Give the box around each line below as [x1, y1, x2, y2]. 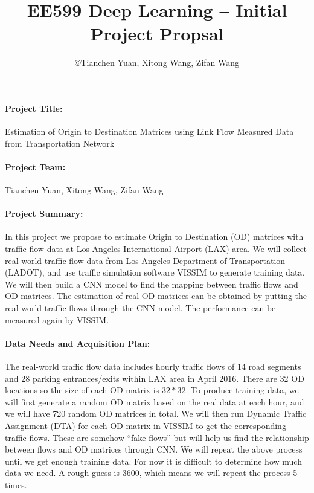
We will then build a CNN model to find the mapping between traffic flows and [5, 277, 298, 290]
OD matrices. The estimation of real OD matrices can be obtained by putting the [5, 289, 307, 302]
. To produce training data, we [185, 384, 299, 396]
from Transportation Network [5, 137, 115, 149]
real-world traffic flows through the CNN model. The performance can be [5, 301, 276, 314]
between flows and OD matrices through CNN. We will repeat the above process [5, 443, 303, 456]
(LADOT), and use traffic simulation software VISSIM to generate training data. [5, 266, 305, 279]
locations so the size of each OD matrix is [5, 384, 159, 396]
